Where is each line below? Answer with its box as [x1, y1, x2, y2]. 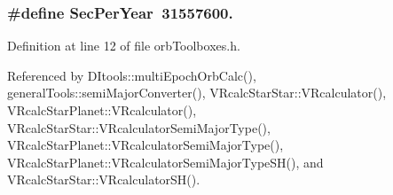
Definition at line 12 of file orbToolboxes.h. [7, 36, 240, 55]
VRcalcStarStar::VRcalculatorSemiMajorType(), [7, 118, 271, 136]
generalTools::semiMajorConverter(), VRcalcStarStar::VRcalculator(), [7, 83, 387, 102]
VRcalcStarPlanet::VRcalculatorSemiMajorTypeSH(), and [7, 152, 324, 171]
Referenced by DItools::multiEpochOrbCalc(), [7, 66, 256, 84]
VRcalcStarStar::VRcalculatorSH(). [7, 170, 200, 189]
